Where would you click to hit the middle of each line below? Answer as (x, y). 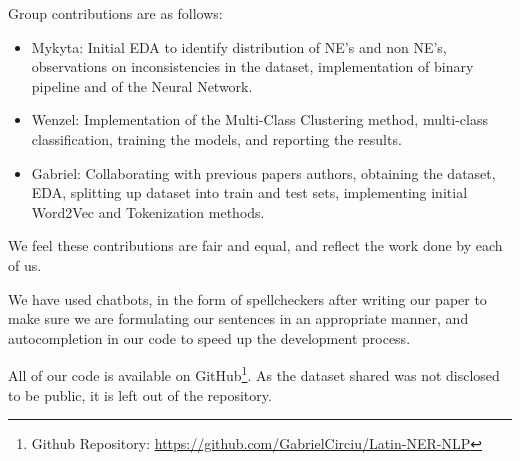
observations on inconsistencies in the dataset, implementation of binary (252, 66)
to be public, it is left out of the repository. (140, 394)
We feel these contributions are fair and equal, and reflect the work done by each (255, 245)
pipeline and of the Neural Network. (142, 85)
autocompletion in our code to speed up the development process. (209, 337)
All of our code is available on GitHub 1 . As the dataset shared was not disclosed (254, 373)
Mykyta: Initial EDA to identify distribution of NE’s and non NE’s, (239, 46)
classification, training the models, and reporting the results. (216, 138)
